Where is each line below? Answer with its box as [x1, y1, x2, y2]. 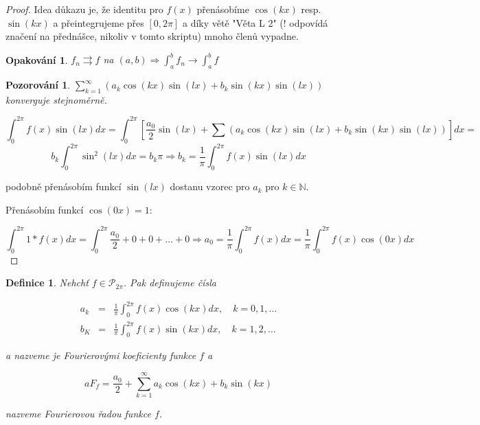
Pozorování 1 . [5, 78, 71, 92]
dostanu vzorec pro [170, 179, 250, 194]
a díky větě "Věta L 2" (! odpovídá [183, 15, 328, 30]
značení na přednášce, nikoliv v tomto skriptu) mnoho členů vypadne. [5, 29, 299, 43]
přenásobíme [196, 2, 249, 16]
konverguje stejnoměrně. [5, 92, 107, 106]
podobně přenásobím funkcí [5, 179, 122, 194]
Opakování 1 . [5, 52, 68, 67]
